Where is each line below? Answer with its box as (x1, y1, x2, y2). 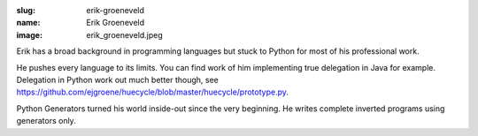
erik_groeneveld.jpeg (86, 29, 163, 40)
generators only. (16, 116, 77, 126)
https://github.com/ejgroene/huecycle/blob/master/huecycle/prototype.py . (16, 87, 289, 97)
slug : (16, 5, 35, 15)
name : (16, 18, 41, 28)
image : (16, 29, 43, 40)
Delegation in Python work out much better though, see (16, 74, 219, 85)
